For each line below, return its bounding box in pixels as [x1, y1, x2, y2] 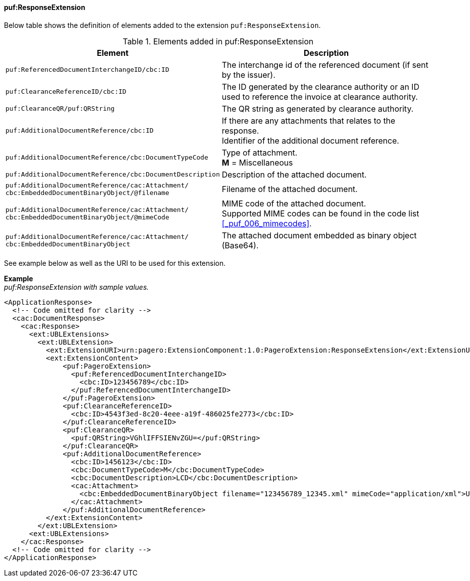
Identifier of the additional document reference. [222, 135, 399, 146]
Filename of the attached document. [222, 184, 358, 194]
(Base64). [222, 240, 259, 250]
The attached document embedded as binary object [222, 230, 417, 240]
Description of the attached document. [222, 169, 367, 180]
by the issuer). [222, 69, 275, 80]
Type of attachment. [222, 147, 298, 158]
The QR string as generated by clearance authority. [222, 103, 414, 114]
